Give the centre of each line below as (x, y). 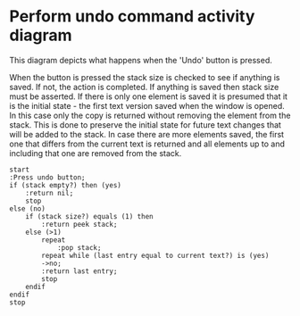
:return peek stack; (79, 224)
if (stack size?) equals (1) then (89, 216)
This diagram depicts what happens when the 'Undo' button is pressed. (141, 60)
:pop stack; (79, 247)
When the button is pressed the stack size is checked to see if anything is (145, 77)
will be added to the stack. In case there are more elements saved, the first (146, 134)
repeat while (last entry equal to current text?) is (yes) (155, 255)
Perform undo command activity (132, 17)
